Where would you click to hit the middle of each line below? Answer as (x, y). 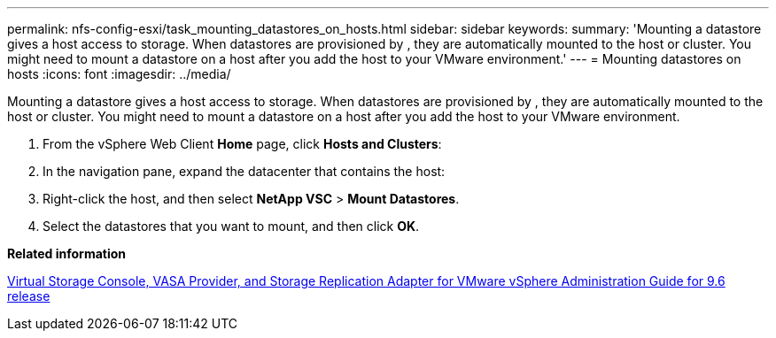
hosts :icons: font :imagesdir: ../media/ (119, 74)
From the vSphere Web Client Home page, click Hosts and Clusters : (242, 144)
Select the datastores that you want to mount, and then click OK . (231, 226)
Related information (67, 253)
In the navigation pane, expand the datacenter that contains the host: (244, 171)
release (29, 296)
